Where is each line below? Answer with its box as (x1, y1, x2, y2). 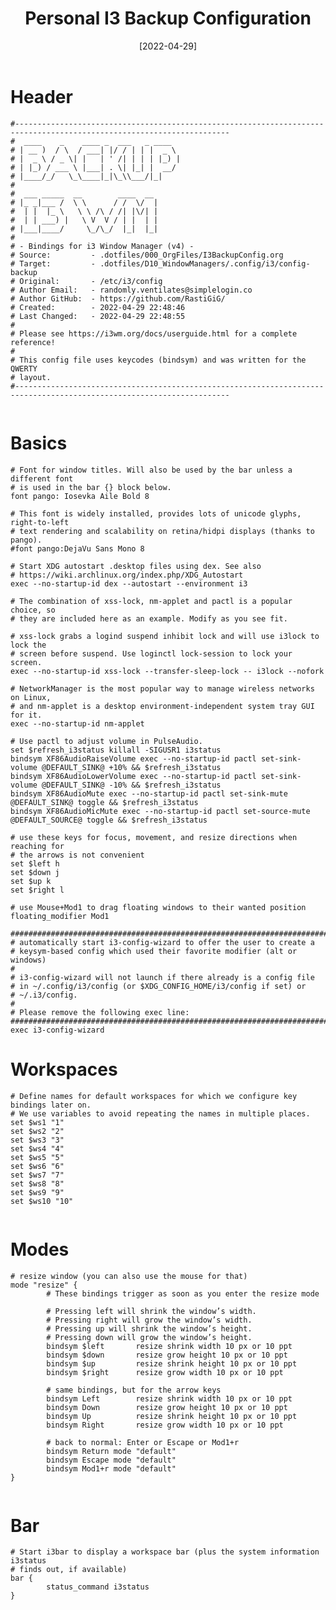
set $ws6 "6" (10, 1161, 65, 1171)
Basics (10, 432, 68, 454)
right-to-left (10, 517, 70, 527)
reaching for (10, 841, 65, 851)
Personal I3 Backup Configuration (24, 7, 312, 30)
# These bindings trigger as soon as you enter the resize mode (46, 1288, 320, 1299)
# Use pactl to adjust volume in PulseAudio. (10, 736, 203, 746)
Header (10, 85, 73, 108)
